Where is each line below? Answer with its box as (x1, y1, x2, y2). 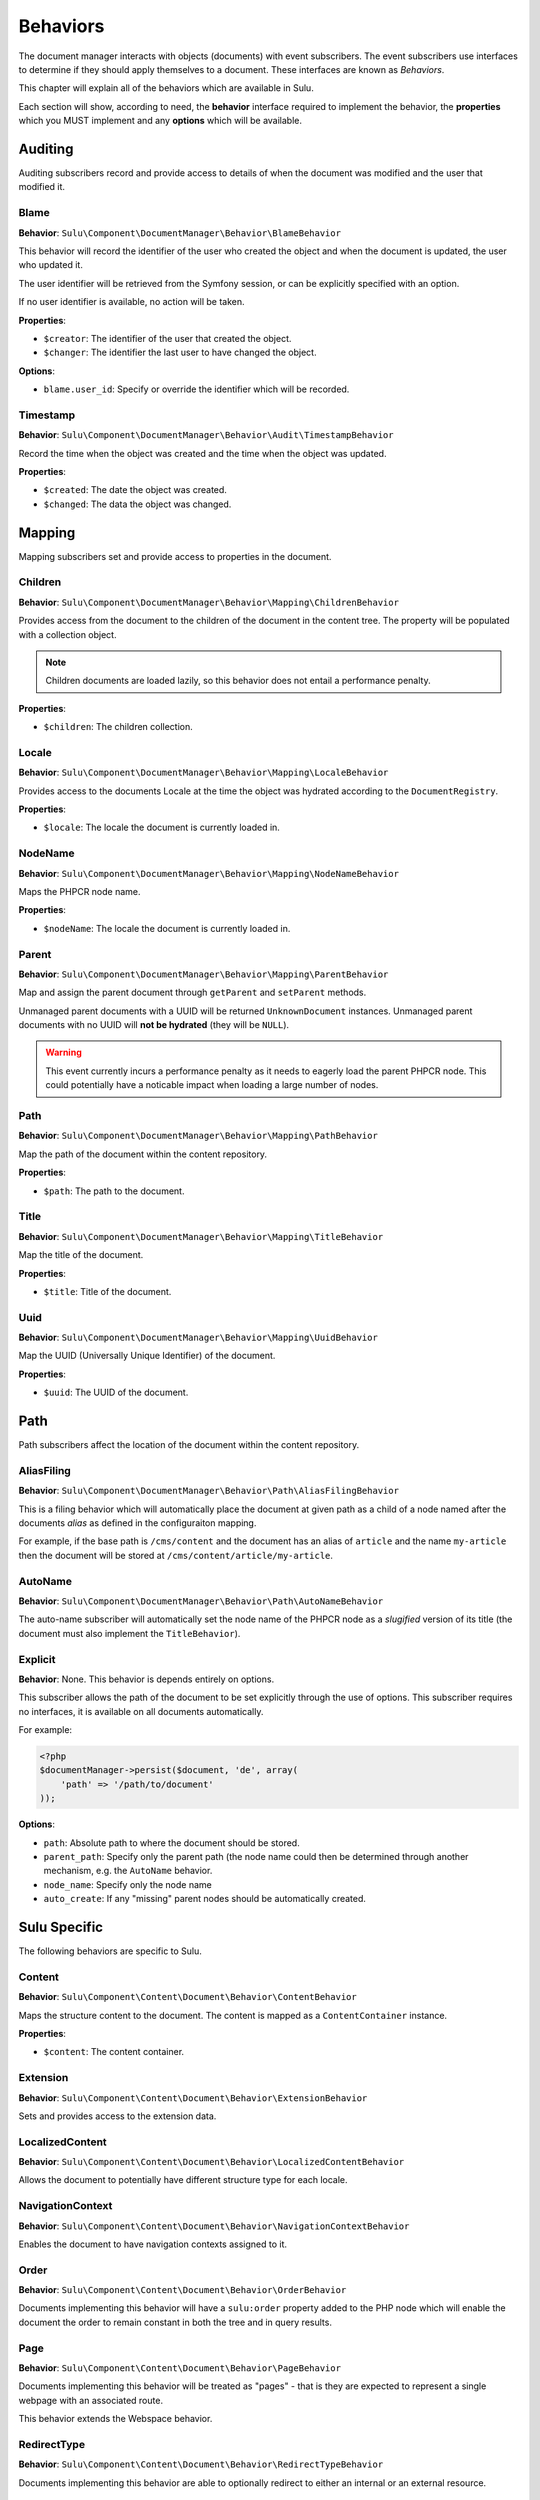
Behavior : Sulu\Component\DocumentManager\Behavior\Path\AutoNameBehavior (18, 1595, 384, 1607)
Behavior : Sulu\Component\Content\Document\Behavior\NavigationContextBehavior (18, 2220, 410, 2232)
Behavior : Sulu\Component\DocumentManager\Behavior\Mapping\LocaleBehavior (18, 766, 389, 779)
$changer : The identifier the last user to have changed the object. (43, 346, 317, 359)
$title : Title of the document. (43, 1285, 172, 1297)
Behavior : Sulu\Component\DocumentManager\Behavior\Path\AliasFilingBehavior (18, 1485, 400, 1497)
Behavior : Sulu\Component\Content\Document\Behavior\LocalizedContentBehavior (18, 2156, 405, 2168)
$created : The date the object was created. (43, 484, 227, 496)
